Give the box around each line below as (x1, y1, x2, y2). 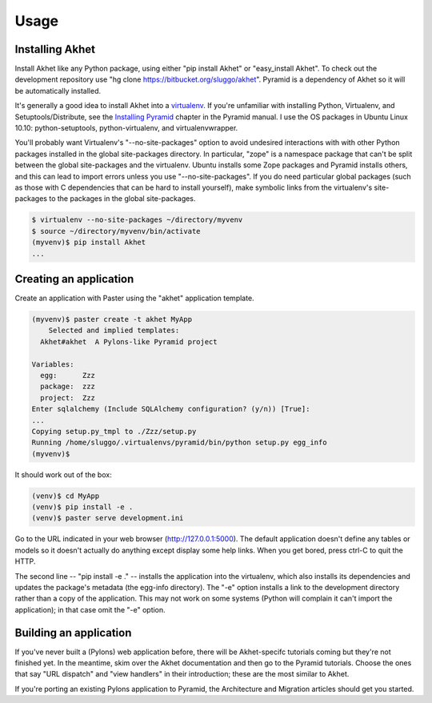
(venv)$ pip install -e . (31, 503, 134, 512)
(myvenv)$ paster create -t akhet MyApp (31, 315, 192, 323)
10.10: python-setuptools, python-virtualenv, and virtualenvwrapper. (14, 123, 238, 133)
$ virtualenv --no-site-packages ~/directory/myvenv (31, 215, 243, 224)
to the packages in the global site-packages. (49, 194, 196, 203)
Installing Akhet (14, 42, 96, 56)
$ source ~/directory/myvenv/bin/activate (31, 227, 201, 235)
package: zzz (40, 382, 96, 392)
